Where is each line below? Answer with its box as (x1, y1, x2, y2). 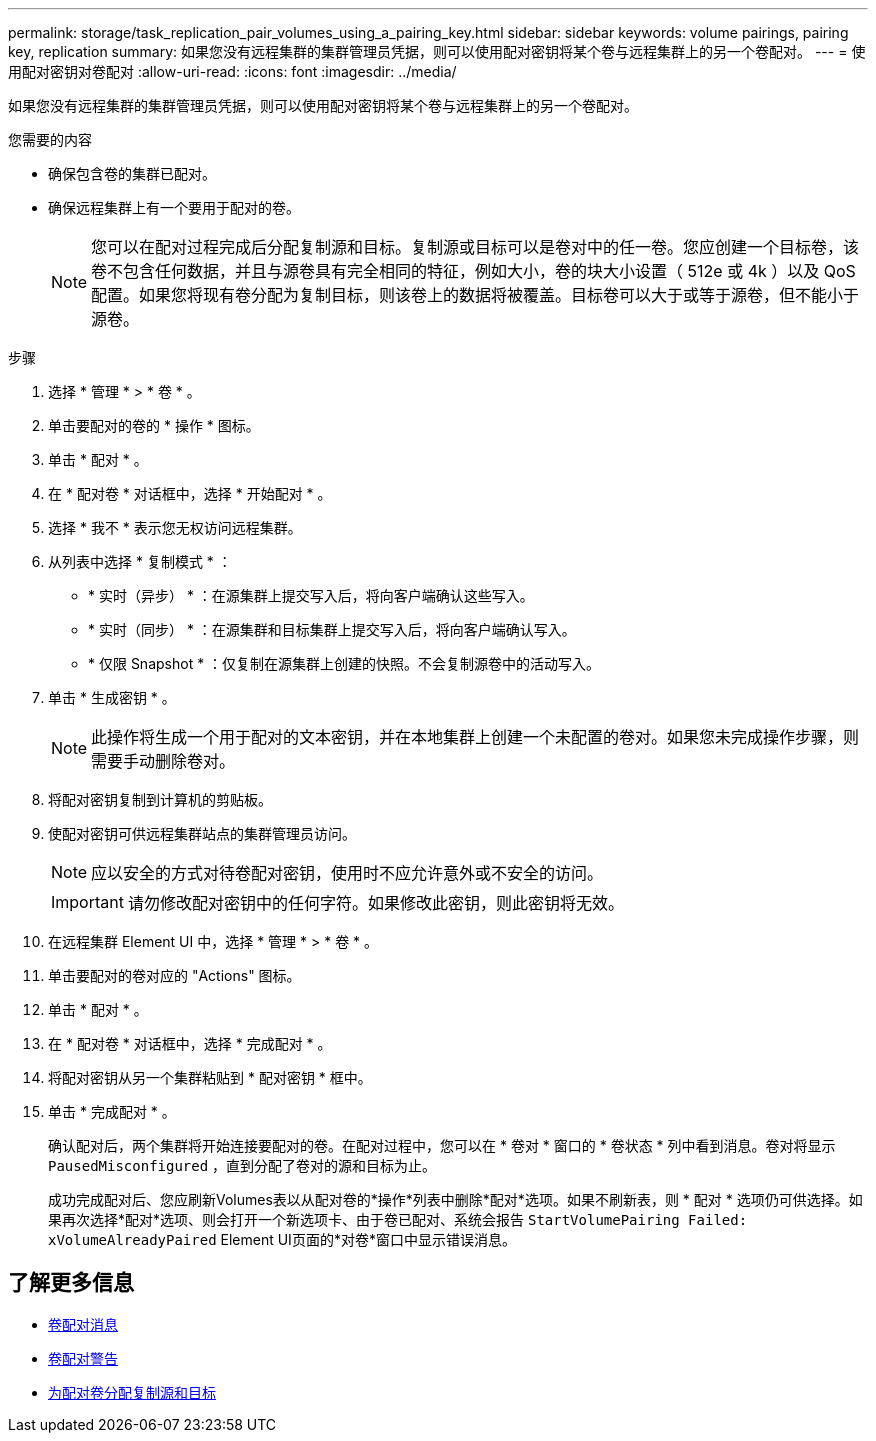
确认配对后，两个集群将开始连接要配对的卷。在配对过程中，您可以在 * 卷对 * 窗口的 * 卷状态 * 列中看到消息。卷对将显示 (48, 1137, 836, 1154)
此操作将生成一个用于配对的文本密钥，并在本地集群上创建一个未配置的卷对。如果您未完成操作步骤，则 (91, 727, 860, 747)
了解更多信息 (8, 1270, 134, 1296)
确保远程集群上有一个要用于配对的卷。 (48, 199, 300, 216)
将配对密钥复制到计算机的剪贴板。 (48, 791, 272, 808)
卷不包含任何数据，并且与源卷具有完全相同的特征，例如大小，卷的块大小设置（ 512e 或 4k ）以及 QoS (91, 261, 856, 281)
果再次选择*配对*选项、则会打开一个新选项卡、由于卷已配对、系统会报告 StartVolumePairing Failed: (48, 1211, 748, 1228)
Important (51, 892, 124, 912)
